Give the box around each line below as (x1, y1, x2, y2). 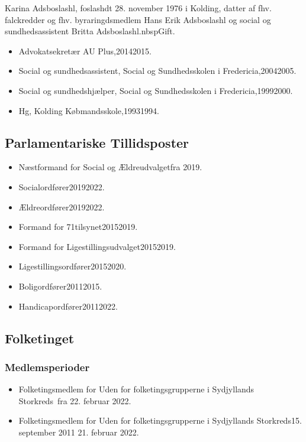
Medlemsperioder (5, 359, 90, 374)
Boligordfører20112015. (18, 279, 102, 292)
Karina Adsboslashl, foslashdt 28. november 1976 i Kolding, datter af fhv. (5, 2, 272, 14)
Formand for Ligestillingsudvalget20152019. (18, 240, 176, 252)
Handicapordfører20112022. (18, 300, 118, 312)
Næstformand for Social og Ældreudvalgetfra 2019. (18, 161, 202, 173)
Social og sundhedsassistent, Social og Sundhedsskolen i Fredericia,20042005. (18, 64, 297, 77)
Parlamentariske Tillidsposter (5, 133, 189, 151)
